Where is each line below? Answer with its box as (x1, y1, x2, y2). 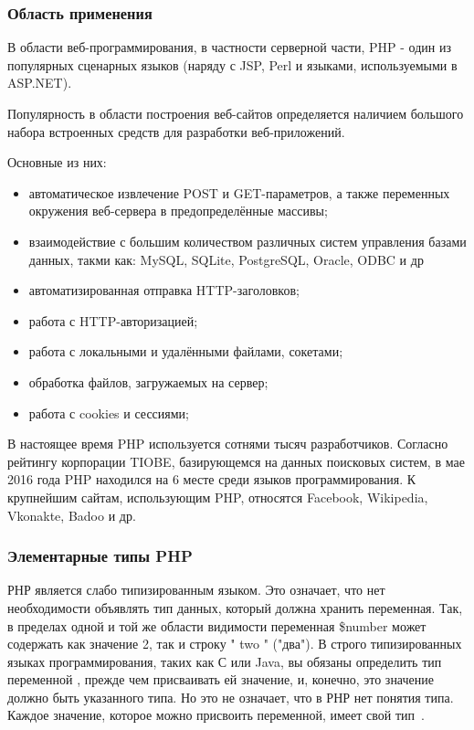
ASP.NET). (7, 73, 72, 92)
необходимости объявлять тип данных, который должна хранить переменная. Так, (7, 598, 463, 617)
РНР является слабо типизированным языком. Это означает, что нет (7, 580, 385, 599)
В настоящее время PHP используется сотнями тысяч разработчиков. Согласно (7, 434, 448, 453)
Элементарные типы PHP (7, 545, 193, 567)
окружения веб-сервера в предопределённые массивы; (28, 201, 328, 220)
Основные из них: (7, 153, 107, 172)
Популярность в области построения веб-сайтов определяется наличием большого (7, 104, 464, 122)
